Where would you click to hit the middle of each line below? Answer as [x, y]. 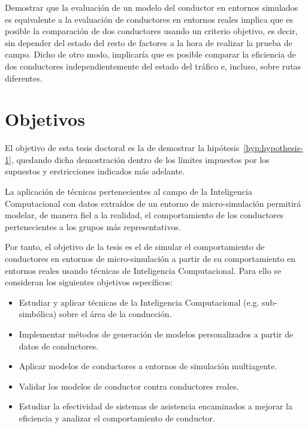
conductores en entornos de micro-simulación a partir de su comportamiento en [150, 259]
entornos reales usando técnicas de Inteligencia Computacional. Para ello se [143, 270]
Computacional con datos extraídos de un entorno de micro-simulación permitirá [153, 203]
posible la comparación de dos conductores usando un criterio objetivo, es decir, [151, 31]
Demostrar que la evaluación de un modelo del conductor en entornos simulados [152, 7]
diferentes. [24, 78]
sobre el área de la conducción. [115, 314]
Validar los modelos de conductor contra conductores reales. [129, 386]
